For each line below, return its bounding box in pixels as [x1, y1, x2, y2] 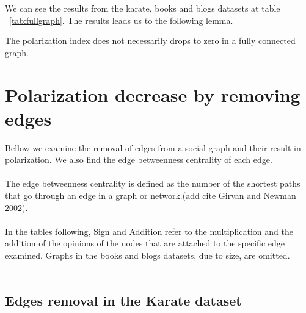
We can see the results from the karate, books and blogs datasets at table [5, 2, 280, 14]
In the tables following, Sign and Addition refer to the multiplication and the [5, 225, 293, 237]
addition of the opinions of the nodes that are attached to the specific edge [5, 237, 285, 250]
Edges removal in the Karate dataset [5, 290, 242, 309]
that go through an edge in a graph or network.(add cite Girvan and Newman [5, 189, 296, 202]
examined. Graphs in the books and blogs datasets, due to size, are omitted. [5, 249, 290, 262]
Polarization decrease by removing [5, 82, 301, 107]
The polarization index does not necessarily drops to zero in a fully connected [5, 34, 296, 47]
